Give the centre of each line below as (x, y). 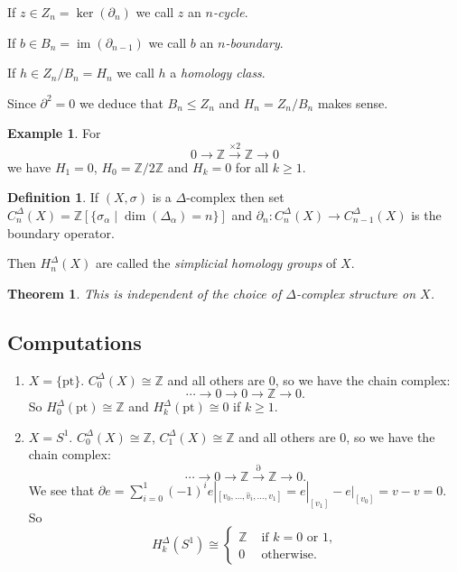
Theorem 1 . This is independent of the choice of (145, 293)
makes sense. (353, 102)
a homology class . (218, 73)
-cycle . (230, 12)
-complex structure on (356, 293)
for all (252, 166)
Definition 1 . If (53, 197)
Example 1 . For (54, 133)
